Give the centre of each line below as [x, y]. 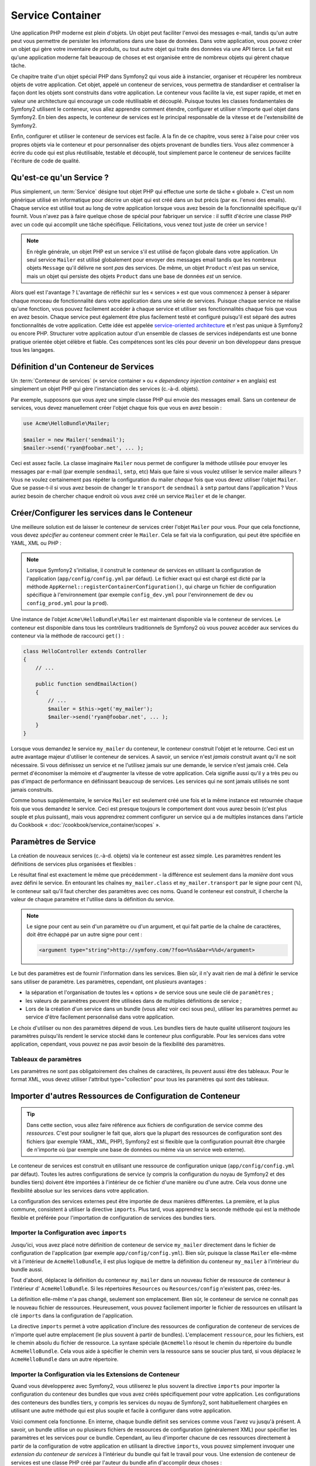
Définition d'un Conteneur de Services [83, 366]
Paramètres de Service [53, 842]
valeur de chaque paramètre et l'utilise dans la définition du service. [93, 900]
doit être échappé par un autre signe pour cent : [85, 935]
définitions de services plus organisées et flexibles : [73, 864]
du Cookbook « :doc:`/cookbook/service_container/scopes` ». [85, 825]
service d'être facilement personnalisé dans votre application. [100, 1017]
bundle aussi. [27, 1269]
